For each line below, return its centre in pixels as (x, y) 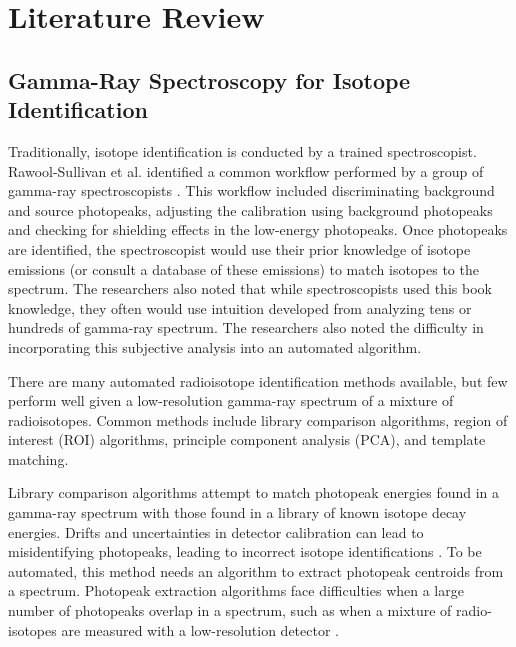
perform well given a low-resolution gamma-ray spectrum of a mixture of (231, 400)
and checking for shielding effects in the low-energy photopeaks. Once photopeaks (258, 229)
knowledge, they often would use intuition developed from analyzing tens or (240, 307)
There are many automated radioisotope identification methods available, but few (258, 380)
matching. (38, 458)
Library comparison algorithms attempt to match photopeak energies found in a (254, 492)
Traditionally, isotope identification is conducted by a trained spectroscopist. (242, 150)
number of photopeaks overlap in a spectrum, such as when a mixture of (230, 610)
